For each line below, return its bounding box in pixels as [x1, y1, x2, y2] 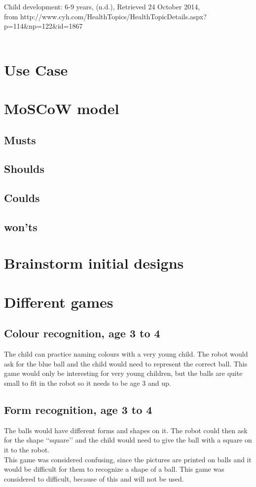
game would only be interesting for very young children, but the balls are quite [4, 368, 243, 378]
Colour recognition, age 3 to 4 [4, 325, 160, 341]
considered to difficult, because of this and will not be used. [4, 473, 184, 484]
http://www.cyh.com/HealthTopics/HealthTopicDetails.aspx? [20, 11, 207, 21]
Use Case [4, 59, 68, 80]
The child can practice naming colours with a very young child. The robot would [4, 349, 248, 359]
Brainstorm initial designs [4, 253, 184, 273]
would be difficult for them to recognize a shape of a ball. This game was [4, 464, 224, 474]
